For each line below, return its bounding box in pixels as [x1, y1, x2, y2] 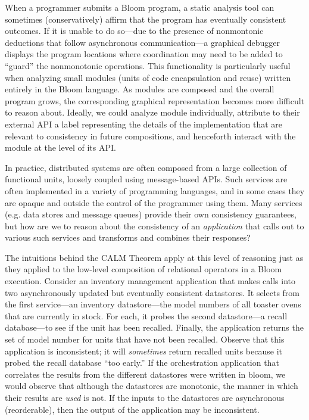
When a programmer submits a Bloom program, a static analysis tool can [5, 1, 274, 13]
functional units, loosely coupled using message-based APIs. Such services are [5, 173, 288, 185]
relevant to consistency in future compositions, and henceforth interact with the [5, 129, 296, 142]
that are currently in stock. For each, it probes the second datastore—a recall [5, 309, 288, 322]
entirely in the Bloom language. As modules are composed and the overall [5, 83, 274, 95]
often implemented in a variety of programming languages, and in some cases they [5, 184, 305, 197]
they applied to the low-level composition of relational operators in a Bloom [5, 263, 282, 275]
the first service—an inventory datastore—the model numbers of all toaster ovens [5, 298, 301, 310]
